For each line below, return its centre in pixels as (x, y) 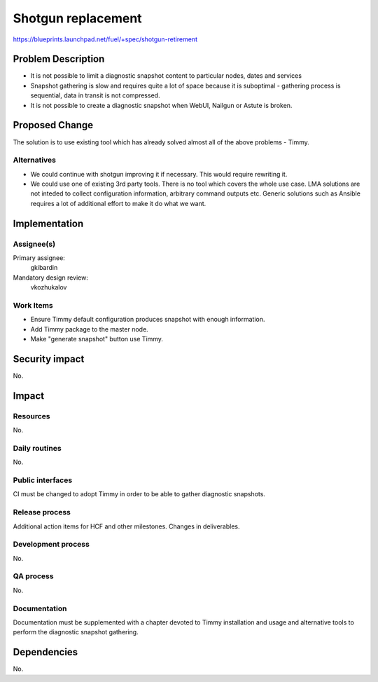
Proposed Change (53, 125)
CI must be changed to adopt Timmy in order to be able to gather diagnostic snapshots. (139, 494)
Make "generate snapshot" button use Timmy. (97, 339)
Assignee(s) (34, 244)
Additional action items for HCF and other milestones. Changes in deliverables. (127, 526)
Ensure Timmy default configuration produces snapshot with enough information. (148, 320)
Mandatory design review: (51, 278)
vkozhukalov (49, 287)
